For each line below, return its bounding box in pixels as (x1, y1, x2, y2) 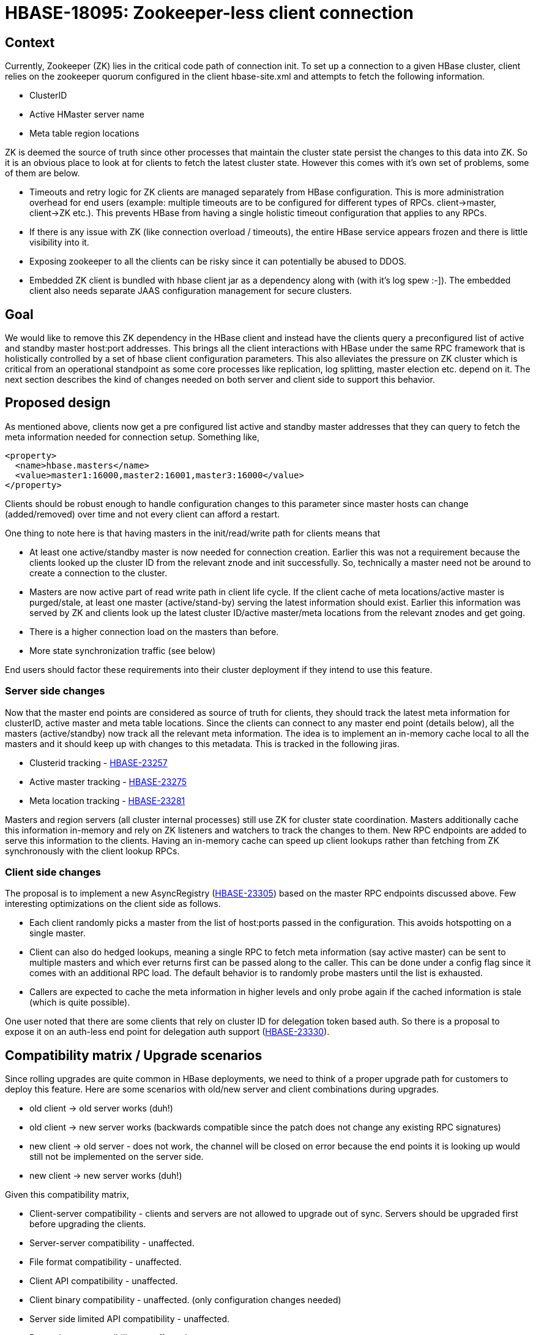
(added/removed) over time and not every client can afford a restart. (5, 508, 280, 519)
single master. (29, 928, 86, 939)
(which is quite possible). (29, 997, 130, 1008)
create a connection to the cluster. (29, 567, 168, 578)
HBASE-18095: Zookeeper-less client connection (5, 2, 414, 23)
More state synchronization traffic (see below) (29, 645, 216, 656)
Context (5, 34, 55, 50)
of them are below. (5, 168, 80, 179)
